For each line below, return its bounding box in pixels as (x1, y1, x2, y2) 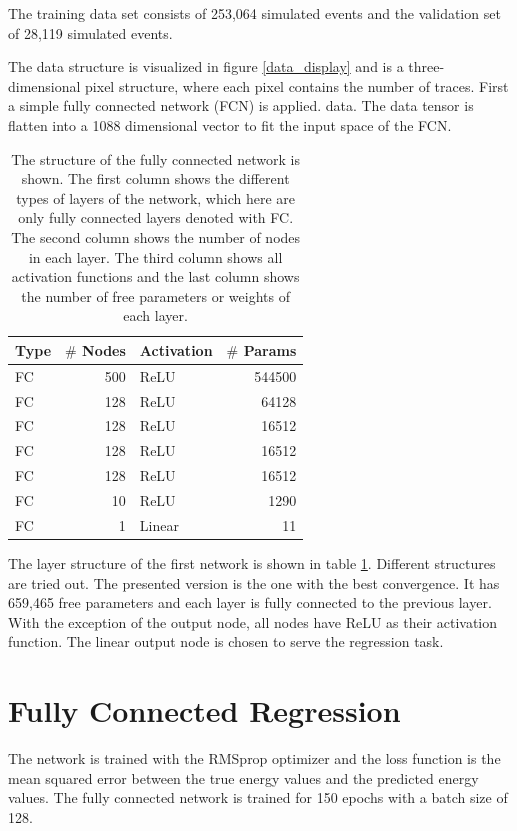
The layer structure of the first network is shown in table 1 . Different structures (8, 552, 496, 573)
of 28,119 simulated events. (8, 22, 173, 43)
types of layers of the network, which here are (16, 187, 295, 208)
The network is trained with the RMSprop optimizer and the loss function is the (8, 748, 501, 768)
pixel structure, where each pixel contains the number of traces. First (85, 75, 509, 96)
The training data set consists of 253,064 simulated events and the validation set (8, 3, 501, 23)
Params (243, 339, 297, 360)
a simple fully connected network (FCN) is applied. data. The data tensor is (8, 95, 474, 116)
